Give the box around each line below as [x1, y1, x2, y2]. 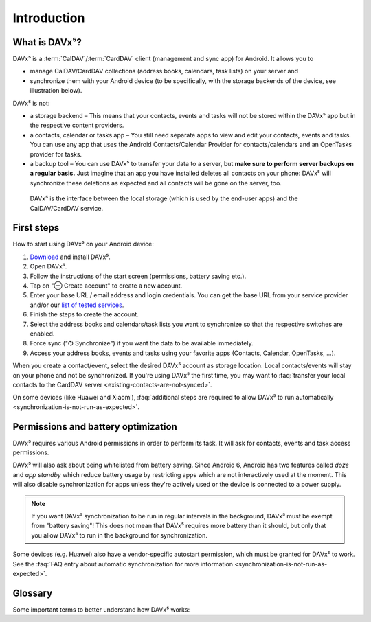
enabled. [30, 330, 55, 338]
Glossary [12, 587, 53, 599]
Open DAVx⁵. [30, 262, 67, 270]
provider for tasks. [30, 150, 82, 158]
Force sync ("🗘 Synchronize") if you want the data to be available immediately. [30, 339, 254, 347]
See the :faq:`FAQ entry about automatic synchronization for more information [12, 560, 234, 568]
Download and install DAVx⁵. [30, 253, 111, 261]
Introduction [12, 10, 85, 25]
